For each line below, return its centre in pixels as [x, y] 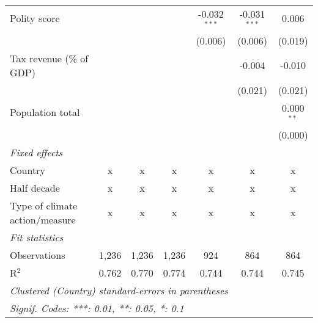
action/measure [43, 219]
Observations [38, 255]
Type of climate [44, 205]
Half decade [35, 187]
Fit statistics [37, 237]
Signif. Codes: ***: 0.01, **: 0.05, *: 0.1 [97, 308]
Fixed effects [36, 152]
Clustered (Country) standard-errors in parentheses [119, 290]
